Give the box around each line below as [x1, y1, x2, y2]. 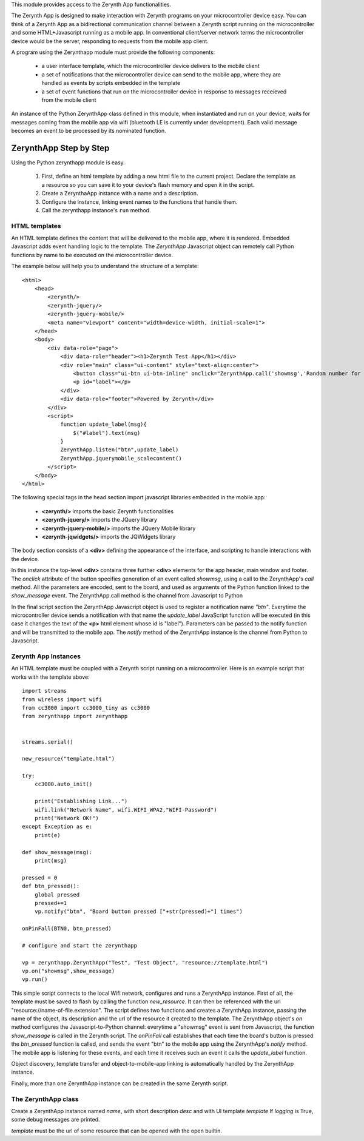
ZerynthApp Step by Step [11, 143, 110, 153]
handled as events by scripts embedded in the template [41, 79, 181, 87]
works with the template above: [11, 673, 90, 681]
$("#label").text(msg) [73, 429, 141, 436]
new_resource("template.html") [22, 755, 115, 762]
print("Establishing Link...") [34, 798, 128, 805]
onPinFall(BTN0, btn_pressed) [22, 925, 112, 932]
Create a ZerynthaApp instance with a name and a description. [41, 190, 198, 197]
